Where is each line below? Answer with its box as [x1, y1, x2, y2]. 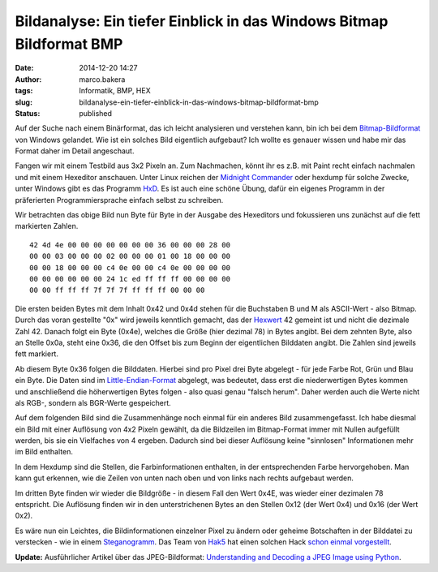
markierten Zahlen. [15, 221, 79, 231]
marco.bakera [79, 74, 126, 84]
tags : [15, 86, 33, 96]
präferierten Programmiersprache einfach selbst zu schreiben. [15, 195, 224, 204]
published [79, 108, 113, 118]
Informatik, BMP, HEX [79, 86, 151, 96]
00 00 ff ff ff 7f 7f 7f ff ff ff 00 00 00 [29, 286, 205, 295]
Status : [15, 108, 41, 118]
